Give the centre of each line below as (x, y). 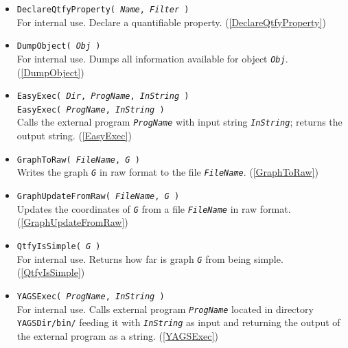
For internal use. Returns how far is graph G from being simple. (150, 258)
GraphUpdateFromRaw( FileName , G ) (98, 197)
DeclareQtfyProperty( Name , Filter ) (103, 10)
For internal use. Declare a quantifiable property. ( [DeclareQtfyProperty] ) (171, 22)
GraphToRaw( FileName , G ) (78, 160)
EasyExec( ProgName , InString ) (91, 109)
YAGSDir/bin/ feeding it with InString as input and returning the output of (178, 322)
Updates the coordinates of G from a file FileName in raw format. (154, 208)
